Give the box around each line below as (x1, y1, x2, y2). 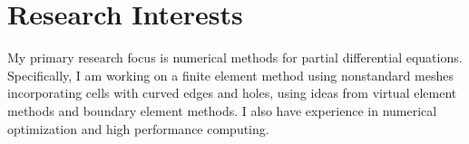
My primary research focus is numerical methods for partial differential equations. (7, 48, 463, 67)
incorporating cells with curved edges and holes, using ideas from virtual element (7, 83, 457, 102)
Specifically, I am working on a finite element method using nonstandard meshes (7, 65, 454, 84)
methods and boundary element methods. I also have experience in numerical (7, 101, 437, 120)
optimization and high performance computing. (7, 119, 269, 138)
